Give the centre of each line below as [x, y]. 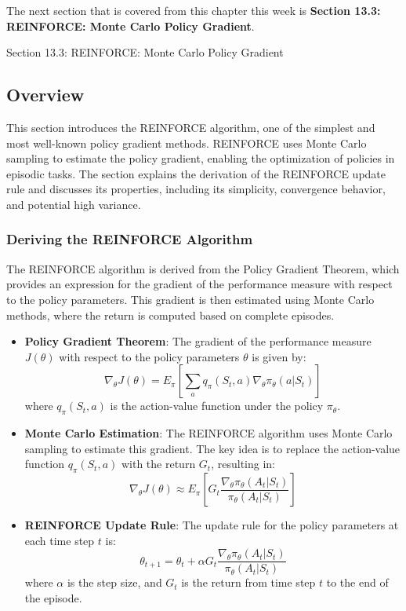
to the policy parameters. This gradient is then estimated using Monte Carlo [190, 299]
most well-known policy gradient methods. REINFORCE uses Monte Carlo [187, 143]
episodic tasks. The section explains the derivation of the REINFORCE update [196, 173]
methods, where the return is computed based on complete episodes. [170, 315]
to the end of [357, 582]
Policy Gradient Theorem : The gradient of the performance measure [198, 341]
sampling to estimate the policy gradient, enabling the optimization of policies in [201, 158]
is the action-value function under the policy [217, 406]
